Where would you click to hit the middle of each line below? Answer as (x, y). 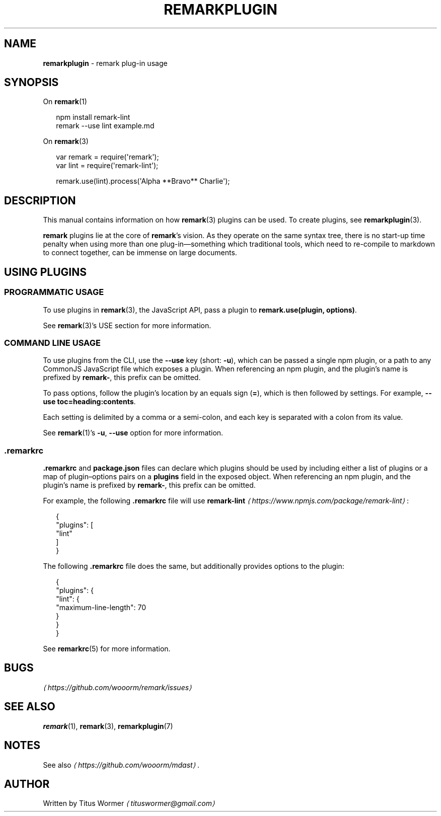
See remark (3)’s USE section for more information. (127, 325)
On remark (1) (65, 102)
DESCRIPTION (40, 200)
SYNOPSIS (31, 83)
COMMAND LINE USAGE (52, 343)
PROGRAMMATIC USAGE (54, 292)
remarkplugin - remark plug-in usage (105, 63)
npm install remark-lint (93, 117)
